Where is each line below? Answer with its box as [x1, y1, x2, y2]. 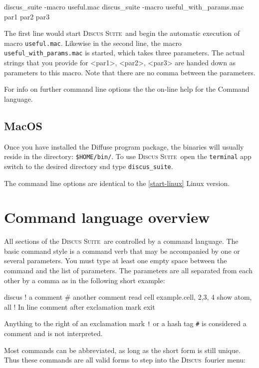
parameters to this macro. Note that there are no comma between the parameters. [4, 67, 256, 77]
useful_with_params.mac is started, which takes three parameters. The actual [4, 47, 245, 58]
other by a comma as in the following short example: [4, 275, 165, 285]
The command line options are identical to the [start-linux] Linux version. [4, 178, 230, 188]
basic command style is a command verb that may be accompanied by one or [4, 245, 240, 256]
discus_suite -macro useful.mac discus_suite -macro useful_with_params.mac [4, 1, 244, 11]
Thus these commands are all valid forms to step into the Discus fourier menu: [4, 355, 246, 365]
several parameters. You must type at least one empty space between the [4, 255, 227, 266]
